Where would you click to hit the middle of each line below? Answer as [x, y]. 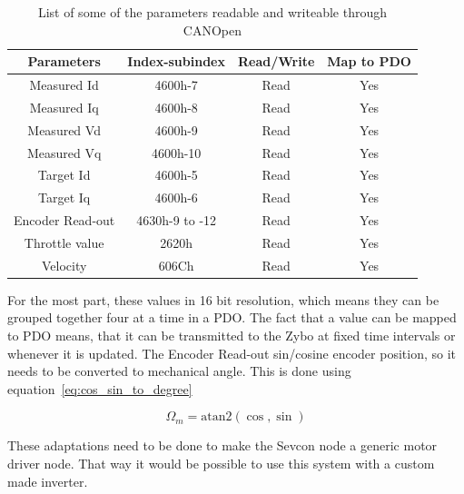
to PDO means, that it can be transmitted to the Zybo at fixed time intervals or [232, 336]
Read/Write [276, 61]
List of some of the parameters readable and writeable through [212, 12]
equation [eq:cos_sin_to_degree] [100, 388]
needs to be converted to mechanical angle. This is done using [179, 371]
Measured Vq [64, 152]
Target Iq [64, 198]
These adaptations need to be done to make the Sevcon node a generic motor [222, 445]
